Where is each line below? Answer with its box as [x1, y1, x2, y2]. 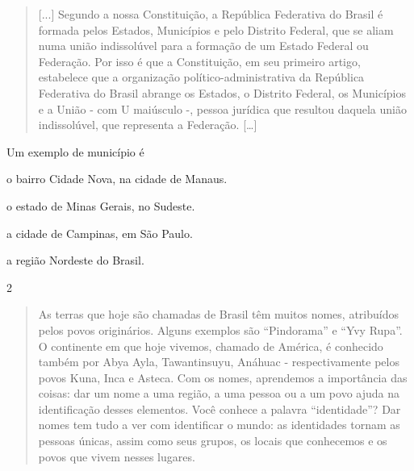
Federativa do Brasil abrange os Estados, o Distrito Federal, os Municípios [38, 84, 406, 101]
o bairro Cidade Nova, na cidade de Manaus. [6, 170, 228, 187]
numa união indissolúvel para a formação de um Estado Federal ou [38, 37, 369, 54]
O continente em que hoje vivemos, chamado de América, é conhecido [38, 337, 383, 354]
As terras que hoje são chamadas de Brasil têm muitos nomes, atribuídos [38, 306, 399, 323]
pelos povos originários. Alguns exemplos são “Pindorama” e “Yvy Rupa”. [38, 321, 403, 338]
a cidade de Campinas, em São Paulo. [6, 224, 193, 241]
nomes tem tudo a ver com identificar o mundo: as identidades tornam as [38, 416, 400, 433]
